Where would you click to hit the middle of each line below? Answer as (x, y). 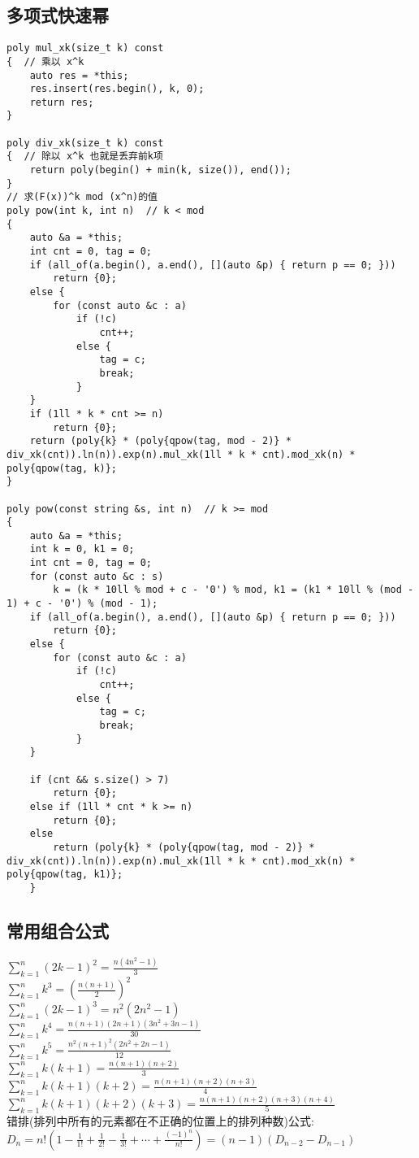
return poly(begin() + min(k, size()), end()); (160, 170)
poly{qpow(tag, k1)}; (65, 875)
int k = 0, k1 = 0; (82, 549)
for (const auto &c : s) (97, 576)
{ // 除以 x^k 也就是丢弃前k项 (85, 157)
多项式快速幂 (58, 15)
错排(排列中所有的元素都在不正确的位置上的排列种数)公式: (160, 1120)
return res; (62, 102)
